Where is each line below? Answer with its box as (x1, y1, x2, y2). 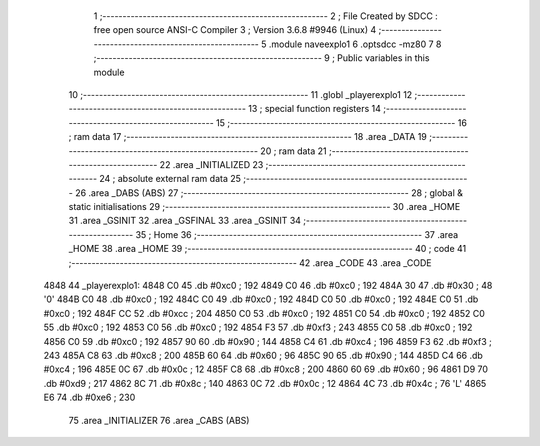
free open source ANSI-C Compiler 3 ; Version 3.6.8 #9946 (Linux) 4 (93, 24, 377, 36)
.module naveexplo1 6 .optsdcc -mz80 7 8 (268, 38, 442, 50)
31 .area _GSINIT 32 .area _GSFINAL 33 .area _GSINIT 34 (68, 215, 302, 227)
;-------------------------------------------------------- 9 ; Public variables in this (93, 52, 430, 64)
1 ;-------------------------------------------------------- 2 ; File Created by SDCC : (93, 10, 439, 22)
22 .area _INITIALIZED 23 (159, 158, 264, 170)
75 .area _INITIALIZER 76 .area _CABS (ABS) (68, 414, 250, 426)
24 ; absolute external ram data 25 (99, 173, 242, 185)
